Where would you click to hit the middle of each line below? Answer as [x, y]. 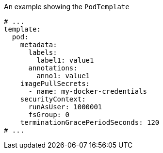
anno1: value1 [63, 76]
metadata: [39, 45]
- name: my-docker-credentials [88, 91]
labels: [43, 52]
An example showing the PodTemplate [67, 7]
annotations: [53, 68]
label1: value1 [65, 60]
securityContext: [53, 99]
